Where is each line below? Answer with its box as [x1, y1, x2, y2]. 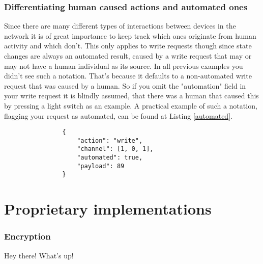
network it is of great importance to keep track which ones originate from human [4, 30, 256, 41]
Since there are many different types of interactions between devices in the [4, 20, 236, 31]
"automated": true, [77, 154, 143, 162]
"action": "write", [77, 137, 143, 144]
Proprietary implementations [4, 198, 212, 219]
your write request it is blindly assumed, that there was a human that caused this [4, 90, 259, 101]
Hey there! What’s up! [4, 250, 74, 260]
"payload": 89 [77, 162, 125, 170]
